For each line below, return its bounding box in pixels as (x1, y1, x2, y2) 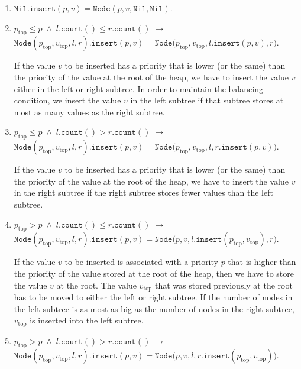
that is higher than (228, 255, 296, 268)
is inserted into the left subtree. (30, 314, 144, 326)
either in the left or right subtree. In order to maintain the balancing (14, 82, 263, 95)
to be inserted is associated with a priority (64, 255, 218, 268)
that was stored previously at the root (154, 279, 293, 291)
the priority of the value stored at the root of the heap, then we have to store (14, 267, 294, 279)
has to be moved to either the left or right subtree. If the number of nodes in (14, 290, 293, 303)
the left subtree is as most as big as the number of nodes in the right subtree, (14, 302, 294, 315)
